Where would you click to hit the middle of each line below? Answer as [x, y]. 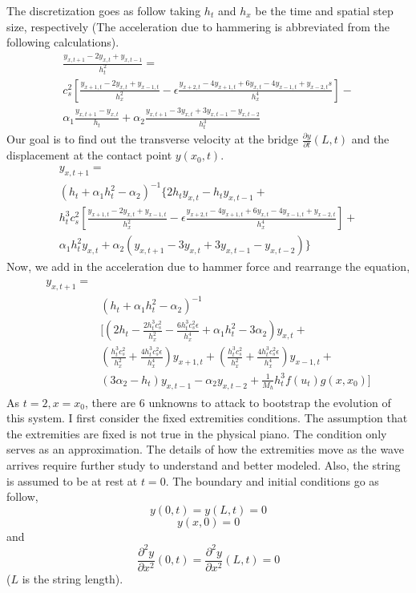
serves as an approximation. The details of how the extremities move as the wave [205, 449]
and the [370, 139]
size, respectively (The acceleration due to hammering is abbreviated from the [198, 26]
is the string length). [73, 578]
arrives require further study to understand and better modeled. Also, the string [204, 465]
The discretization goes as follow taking [104, 10]
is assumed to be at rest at [72, 480]
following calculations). [63, 42]
